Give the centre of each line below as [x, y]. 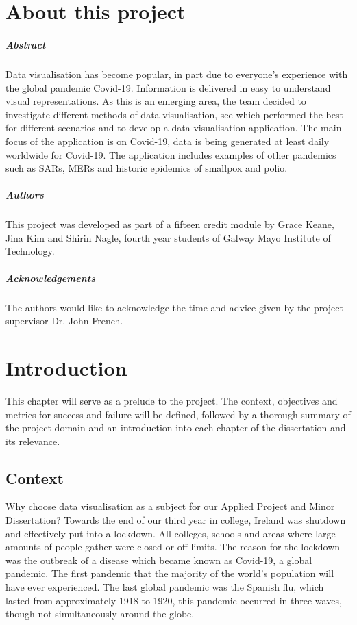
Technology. [30, 251]
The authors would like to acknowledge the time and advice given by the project [174, 307]
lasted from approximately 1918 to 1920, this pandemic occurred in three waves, [174, 600]
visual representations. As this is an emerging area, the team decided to [156, 101]
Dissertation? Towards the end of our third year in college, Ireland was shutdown [176, 520]
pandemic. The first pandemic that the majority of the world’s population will [170, 573]
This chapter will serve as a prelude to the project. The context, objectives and [172, 400]
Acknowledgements [51, 278]
